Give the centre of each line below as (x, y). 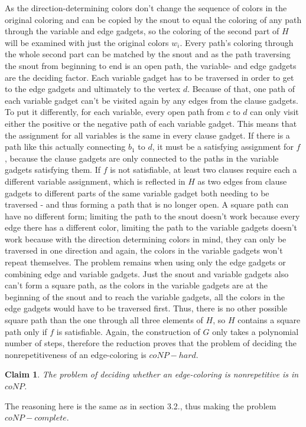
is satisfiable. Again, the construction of (128, 331)
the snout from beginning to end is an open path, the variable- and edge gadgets (151, 65)
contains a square (269, 320)
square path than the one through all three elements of (104, 320)
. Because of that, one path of (241, 89)
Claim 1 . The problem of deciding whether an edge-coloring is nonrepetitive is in (152, 374)
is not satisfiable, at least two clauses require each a (204, 170)
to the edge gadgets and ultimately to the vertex (93, 89)
